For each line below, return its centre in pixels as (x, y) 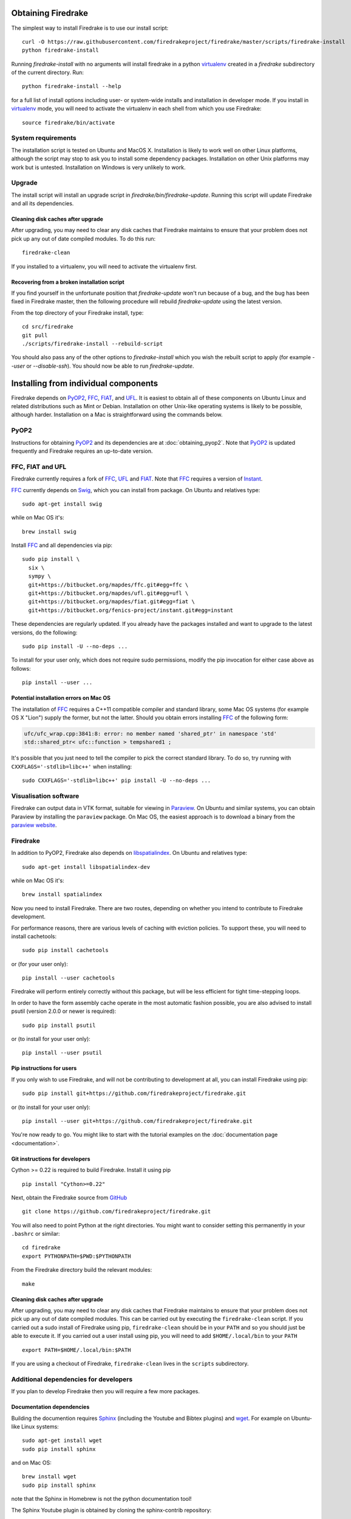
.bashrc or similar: (36, 1234)
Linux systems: (40, 1426)
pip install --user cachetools (69, 978)
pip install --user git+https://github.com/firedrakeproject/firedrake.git (137, 1121)
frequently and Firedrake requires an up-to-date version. (82, 451)
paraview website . (34, 825)
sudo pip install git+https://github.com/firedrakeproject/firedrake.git (134, 1093)
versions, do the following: (44, 633)
